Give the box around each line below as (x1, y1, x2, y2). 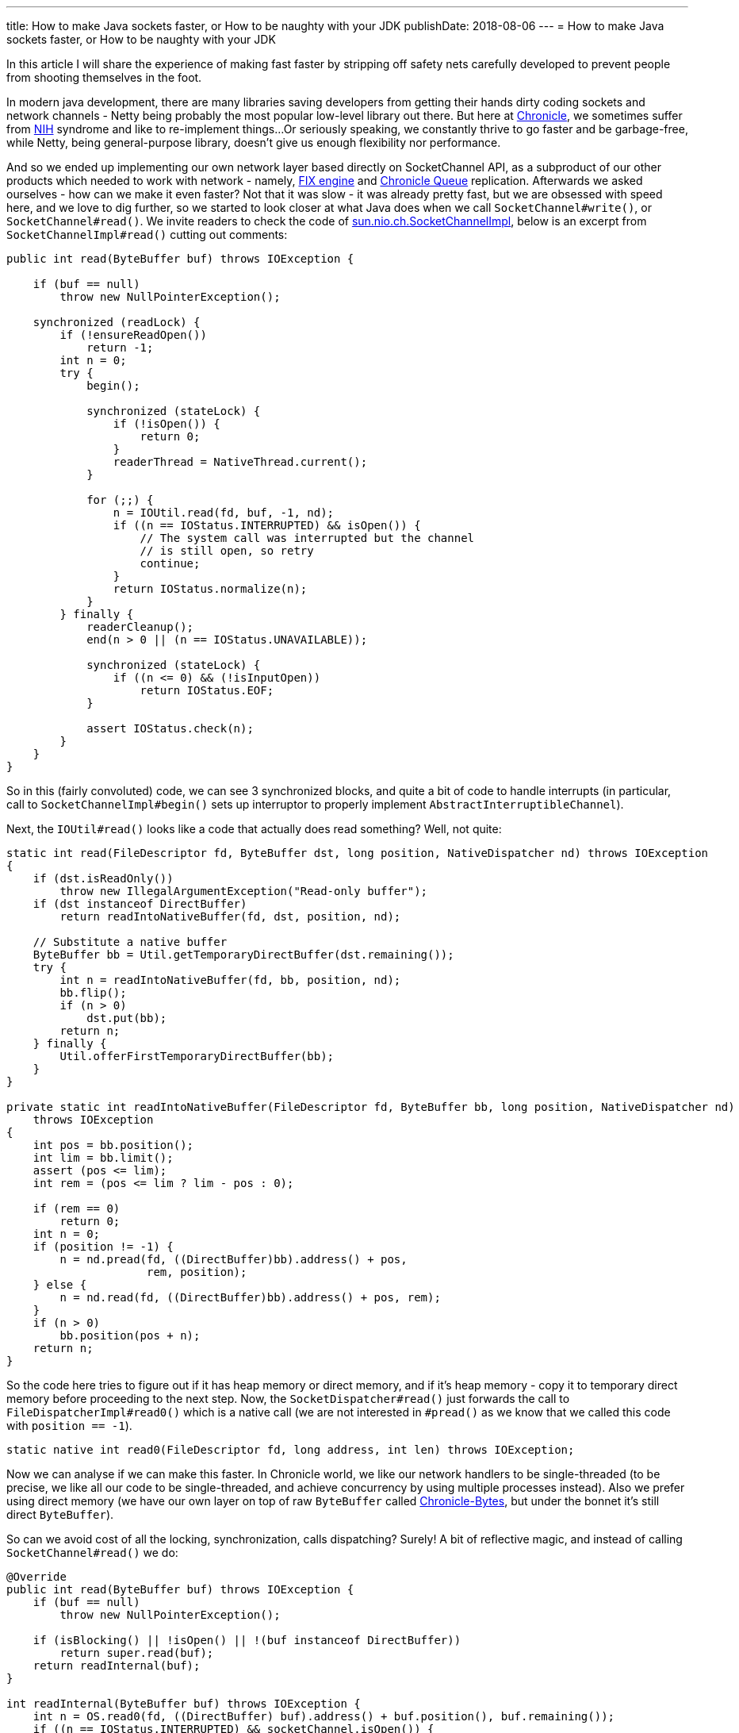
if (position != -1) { (33, 1240, 174, 1253)
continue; (140, 557, 201, 570)
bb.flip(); (59, 986, 127, 999)
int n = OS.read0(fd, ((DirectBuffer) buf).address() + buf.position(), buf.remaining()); (33, 1710, 615, 1723)
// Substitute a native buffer (33, 936, 228, 948)
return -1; (86, 341, 154, 354)
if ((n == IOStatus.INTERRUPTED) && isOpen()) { (113, 519, 421, 532)
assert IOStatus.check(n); (86, 722, 254, 735)
